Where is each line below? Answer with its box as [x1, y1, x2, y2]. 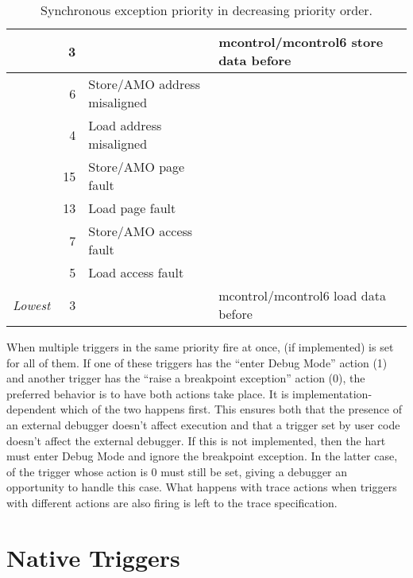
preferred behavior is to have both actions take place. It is [6, 385, 289, 401]
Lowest [13, 295, 51, 314]
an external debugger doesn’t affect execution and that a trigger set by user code [6, 416, 400, 433]
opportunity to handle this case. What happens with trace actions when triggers [6, 479, 397, 495]
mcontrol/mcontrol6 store [218, 33, 384, 51]
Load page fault [88, 199, 176, 217]
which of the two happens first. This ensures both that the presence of [60, 401, 402, 417]
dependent [6, 401, 57, 417]
